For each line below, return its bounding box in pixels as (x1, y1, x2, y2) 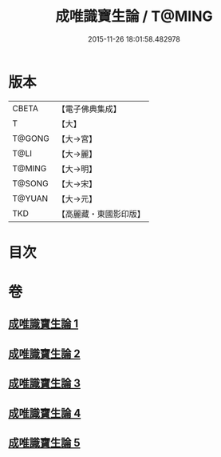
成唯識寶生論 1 (8, 317, 79, 331)
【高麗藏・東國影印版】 (57, 208, 145, 219)
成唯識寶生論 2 (8, 347, 81, 360)
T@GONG (12, 133, 49, 144)
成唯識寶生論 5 (8, 436, 81, 450)
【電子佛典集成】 (57, 103, 121, 114)
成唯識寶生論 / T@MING (55, 7, 213, 26)
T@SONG (12, 178, 49, 189)
